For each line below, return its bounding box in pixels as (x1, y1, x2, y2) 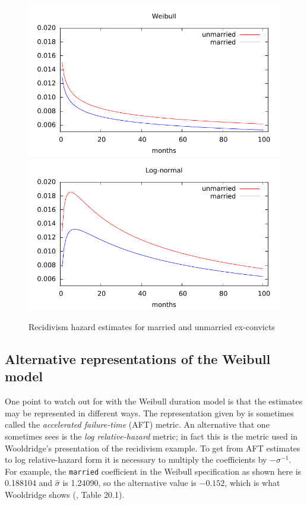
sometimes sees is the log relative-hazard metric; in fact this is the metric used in (5, 429, 298, 442)
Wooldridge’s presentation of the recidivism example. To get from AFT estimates (5, 441, 300, 454)
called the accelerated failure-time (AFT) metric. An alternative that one (5, 418, 270, 431)
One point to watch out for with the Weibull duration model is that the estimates (5, 395, 303, 407)
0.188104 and (5, 476, 53, 489)
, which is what (224, 476, 280, 489)
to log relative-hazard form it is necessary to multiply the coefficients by (5, 453, 267, 466)
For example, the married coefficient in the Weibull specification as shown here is (5, 465, 302, 477)
